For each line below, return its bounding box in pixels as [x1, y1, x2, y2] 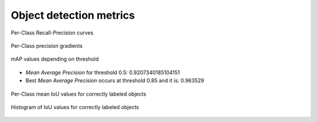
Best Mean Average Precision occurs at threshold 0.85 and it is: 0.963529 [25, 77, 205, 84]
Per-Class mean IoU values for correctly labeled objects [11, 90, 147, 97]
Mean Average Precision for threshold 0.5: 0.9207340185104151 [25, 69, 180, 76]
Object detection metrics [11, 9, 135, 22]
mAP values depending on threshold [11, 55, 99, 62]
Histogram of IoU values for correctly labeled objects [11, 103, 139, 110]
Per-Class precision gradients [11, 42, 83, 49]
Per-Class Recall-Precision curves [11, 29, 94, 36]
